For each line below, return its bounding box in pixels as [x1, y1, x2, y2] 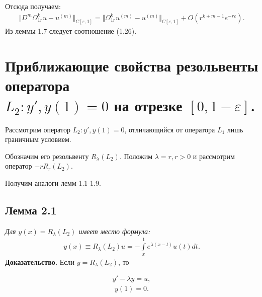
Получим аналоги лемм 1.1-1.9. [5, 177, 101, 188]
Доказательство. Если [5, 256, 75, 267]
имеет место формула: [78, 226, 150, 236]
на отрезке [114, 95, 183, 115]
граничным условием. [5, 134, 71, 144]
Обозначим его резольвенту [5, 151, 89, 161]
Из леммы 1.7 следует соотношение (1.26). [5, 26, 137, 36]
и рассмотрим [193, 151, 235, 161]
